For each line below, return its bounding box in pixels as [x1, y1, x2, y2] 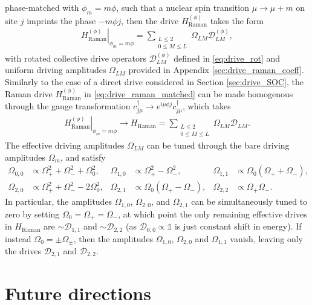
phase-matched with [5, 1, 79, 13]
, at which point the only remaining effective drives [118, 207, 307, 220]
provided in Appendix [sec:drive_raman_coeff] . [128, 63, 304, 76]
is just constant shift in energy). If [174, 220, 302, 233]
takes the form [210, 14, 264, 27]
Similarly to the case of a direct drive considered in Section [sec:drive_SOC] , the [5, 75, 304, 88]
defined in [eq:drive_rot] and [174, 51, 281, 64]
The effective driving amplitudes [5, 138, 125, 151]
